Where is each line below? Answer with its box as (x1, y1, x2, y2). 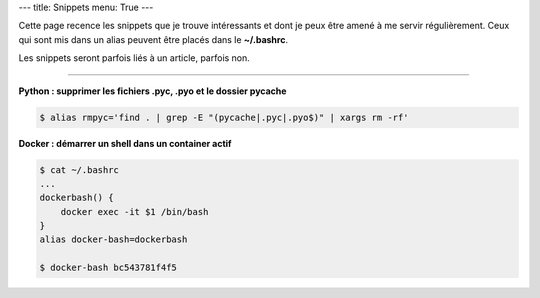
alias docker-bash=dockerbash (39, 234, 188, 245)
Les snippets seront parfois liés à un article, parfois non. (18, 52, 250, 64)
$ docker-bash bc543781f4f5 (39, 262, 177, 274)
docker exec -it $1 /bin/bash (60, 206, 209, 217)
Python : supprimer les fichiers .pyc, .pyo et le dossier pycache (18, 85, 287, 97)
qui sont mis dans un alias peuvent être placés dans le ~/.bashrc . (18, 33, 289, 45)
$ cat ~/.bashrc (39, 164, 120, 175)
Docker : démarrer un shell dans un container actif (18, 137, 232, 149)
